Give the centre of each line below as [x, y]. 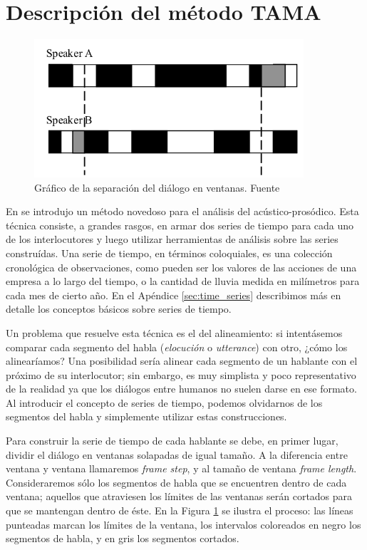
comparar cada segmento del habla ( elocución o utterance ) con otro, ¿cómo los [177, 347]
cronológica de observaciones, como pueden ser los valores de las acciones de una [181, 267]
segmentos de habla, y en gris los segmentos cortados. [123, 538]
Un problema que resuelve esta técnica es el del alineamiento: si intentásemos [174, 332]
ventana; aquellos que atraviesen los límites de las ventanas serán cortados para [179, 496]
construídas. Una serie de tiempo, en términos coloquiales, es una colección [169, 253]
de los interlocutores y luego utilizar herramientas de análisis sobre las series [172, 239]
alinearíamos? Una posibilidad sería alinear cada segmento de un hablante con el [182, 361]
